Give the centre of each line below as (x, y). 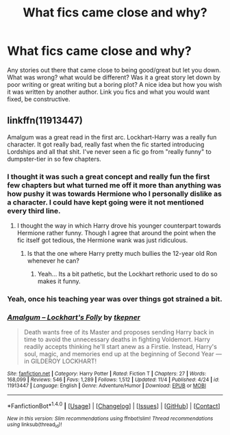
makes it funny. (59, 281)
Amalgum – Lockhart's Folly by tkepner (74, 317)
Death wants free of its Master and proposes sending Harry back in (119, 332)
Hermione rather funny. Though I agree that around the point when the (116, 233)
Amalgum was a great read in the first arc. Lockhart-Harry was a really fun (112, 137)
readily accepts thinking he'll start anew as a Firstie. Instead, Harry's (120, 347)
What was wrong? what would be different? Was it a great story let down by (114, 77)
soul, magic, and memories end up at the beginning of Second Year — (123, 354)
